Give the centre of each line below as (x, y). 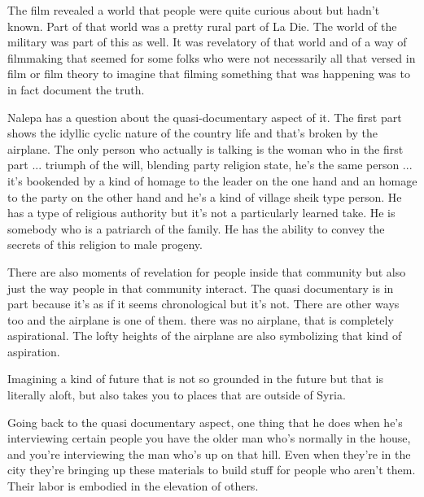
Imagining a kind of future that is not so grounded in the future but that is (196, 379)
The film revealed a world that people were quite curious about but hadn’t (194, 10)
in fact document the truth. (76, 89)
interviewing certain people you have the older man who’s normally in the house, (209, 438)
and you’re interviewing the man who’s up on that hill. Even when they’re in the (209, 453)
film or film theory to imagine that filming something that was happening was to (209, 74)
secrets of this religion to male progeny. (105, 244)
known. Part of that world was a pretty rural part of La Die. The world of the (202, 26)
